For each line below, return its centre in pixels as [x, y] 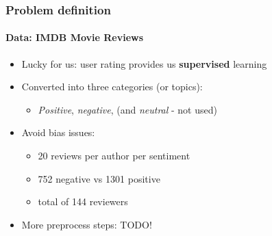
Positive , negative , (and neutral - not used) [127, 109]
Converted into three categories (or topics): [112, 87]
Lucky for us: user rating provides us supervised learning [144, 63]
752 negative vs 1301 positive [99, 178]
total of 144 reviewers [83, 201]
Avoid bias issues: [58, 132]
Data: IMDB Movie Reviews [75, 37]
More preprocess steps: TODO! [87, 224]
